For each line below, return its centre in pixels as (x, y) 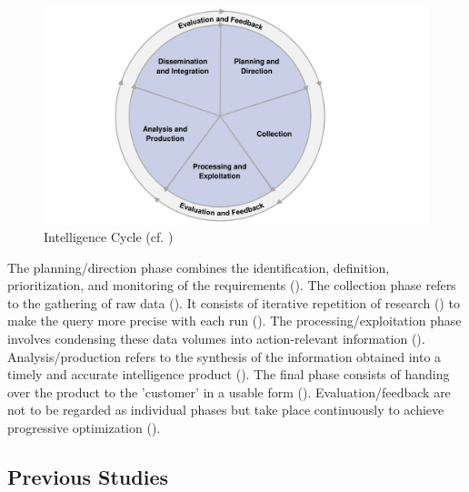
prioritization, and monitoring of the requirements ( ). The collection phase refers (232, 285)
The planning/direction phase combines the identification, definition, (199, 267)
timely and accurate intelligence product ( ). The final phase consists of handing (229, 374)
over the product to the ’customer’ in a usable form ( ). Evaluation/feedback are (229, 392)
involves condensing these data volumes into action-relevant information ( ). (216, 339)
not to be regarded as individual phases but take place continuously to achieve (226, 410)
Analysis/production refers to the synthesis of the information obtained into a (225, 356)
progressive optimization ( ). (84, 428)
